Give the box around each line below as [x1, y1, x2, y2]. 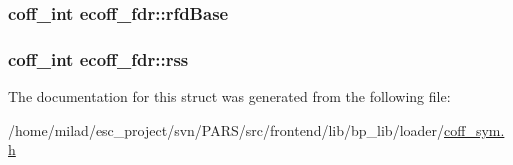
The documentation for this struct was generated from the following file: [8, 86, 451, 107]
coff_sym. [444, 119, 505, 140]
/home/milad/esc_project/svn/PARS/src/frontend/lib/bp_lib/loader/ [8, 119, 445, 140]
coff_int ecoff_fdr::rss [8, 46, 189, 71]
